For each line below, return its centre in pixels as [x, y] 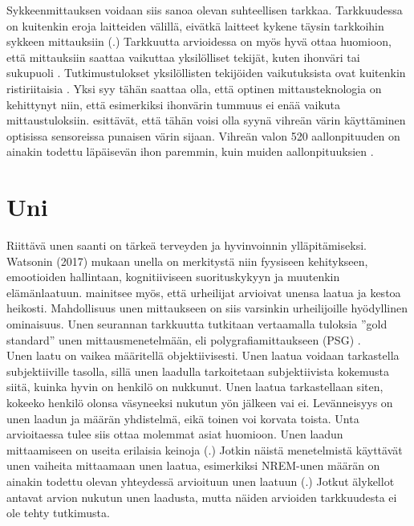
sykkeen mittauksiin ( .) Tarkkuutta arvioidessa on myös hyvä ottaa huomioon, [199, 41]
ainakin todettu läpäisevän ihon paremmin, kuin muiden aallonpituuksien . [190, 151]
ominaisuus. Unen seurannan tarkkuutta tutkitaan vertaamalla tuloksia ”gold [197, 324]
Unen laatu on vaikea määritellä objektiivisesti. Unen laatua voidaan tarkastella [203, 355]
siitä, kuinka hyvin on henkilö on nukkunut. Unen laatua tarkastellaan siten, [195, 387]
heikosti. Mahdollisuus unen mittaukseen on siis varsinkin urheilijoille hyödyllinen [207, 308]
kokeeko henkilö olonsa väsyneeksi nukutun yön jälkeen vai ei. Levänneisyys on [200, 402]
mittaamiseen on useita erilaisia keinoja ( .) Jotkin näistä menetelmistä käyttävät [205, 449]
